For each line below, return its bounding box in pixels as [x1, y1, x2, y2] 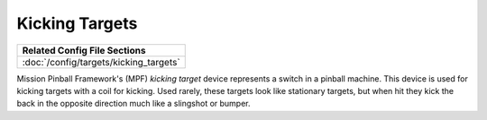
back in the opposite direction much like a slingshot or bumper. [16, 99, 252, 109]
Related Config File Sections [22, 44, 146, 56]
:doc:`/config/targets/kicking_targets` [22, 56, 180, 68]
